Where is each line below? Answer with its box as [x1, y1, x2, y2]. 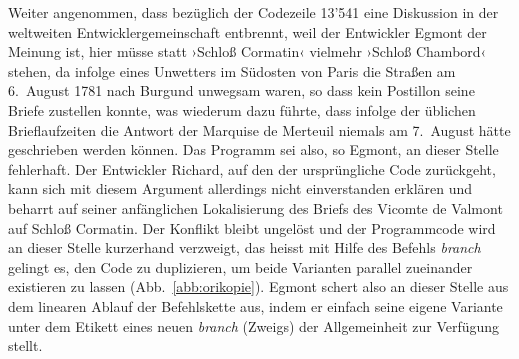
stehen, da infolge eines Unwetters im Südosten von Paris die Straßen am [8, 60, 456, 81]
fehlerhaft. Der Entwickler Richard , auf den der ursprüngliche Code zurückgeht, [8, 158, 496, 179]
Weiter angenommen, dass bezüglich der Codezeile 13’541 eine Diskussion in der [8, 2, 499, 22]
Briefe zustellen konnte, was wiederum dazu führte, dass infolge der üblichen [8, 99, 476, 120]
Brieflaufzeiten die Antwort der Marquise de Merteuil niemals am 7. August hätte [8, 119, 511, 140]
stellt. [8, 335, 43, 356]
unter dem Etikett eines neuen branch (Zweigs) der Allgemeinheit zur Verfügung [8, 315, 500, 336]
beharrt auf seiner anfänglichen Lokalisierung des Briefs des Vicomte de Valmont [8, 197, 503, 218]
